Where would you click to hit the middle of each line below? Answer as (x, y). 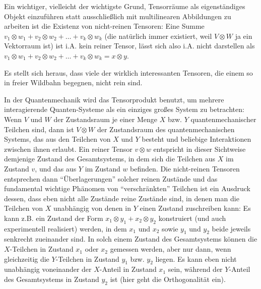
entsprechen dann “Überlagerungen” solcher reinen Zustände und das (111, 178)
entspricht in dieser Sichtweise (200, 149)
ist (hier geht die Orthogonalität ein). (168, 279)
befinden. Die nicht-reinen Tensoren (185, 168)
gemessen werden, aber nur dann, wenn (171, 249)
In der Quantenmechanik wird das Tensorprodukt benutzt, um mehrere (114, 99)
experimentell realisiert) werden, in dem (66, 228)
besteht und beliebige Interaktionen (197, 139)
